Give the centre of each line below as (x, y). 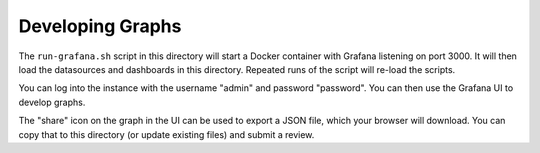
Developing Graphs (100, 26)
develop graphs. (52, 102)
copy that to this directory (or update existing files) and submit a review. (166, 134)
